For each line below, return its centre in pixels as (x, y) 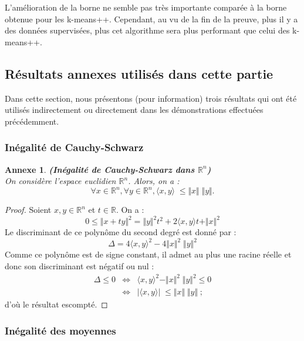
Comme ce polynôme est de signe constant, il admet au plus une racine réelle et (148, 254)
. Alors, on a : (154, 181)
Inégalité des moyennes (60, 330)
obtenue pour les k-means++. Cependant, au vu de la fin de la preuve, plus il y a (151, 19)
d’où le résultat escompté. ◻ (56, 304)
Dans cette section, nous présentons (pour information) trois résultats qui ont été (151, 98)
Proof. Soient (28, 210)
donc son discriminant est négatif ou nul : (80, 266)
